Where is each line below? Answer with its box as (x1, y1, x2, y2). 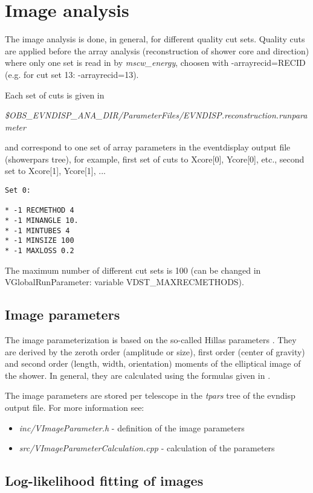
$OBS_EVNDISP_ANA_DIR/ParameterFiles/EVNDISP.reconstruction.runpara (5, 109, 308, 121)
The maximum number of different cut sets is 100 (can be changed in (5, 263, 261, 276)
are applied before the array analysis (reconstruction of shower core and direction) (5, 44, 309, 57)
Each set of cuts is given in (5, 88, 105, 101)
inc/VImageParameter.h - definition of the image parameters (19, 421, 245, 434)
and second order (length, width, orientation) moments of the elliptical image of (5, 357, 301, 370)
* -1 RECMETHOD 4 (5, 206, 74, 215)
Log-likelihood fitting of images (5, 471, 204, 490)
